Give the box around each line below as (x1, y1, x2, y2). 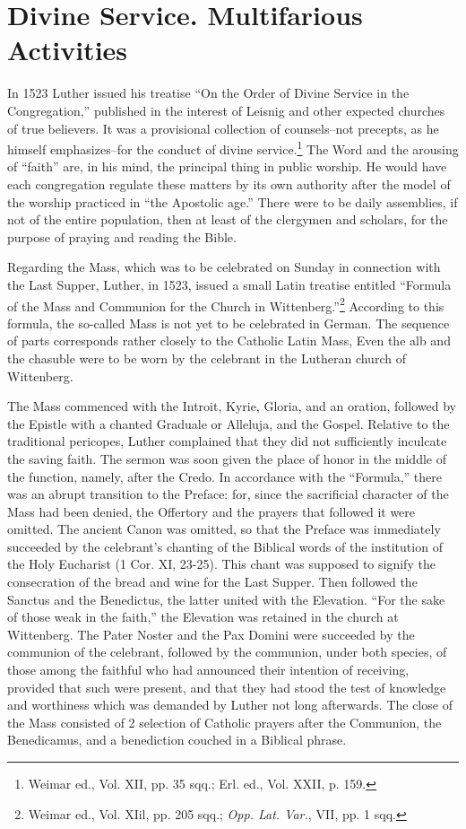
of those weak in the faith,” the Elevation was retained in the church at (7, 607, 399, 626)
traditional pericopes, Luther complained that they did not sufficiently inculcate (7, 432, 447, 450)
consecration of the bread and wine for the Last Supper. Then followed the (7, 572, 418, 591)
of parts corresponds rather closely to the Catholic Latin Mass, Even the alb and (7, 331, 451, 350)
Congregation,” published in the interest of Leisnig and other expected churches (7, 100, 445, 119)
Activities (7, 31, 128, 68)
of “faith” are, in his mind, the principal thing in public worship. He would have (7, 157, 447, 176)
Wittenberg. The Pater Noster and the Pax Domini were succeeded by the (7, 624, 415, 643)
